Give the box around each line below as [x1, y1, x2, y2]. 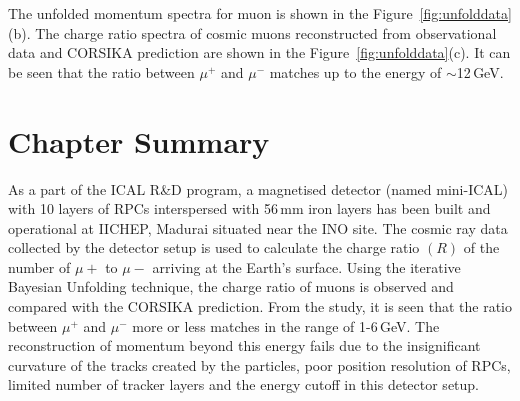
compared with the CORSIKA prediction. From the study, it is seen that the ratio [8, 296, 513, 317]
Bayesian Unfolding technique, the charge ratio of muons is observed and [8, 276, 454, 297]
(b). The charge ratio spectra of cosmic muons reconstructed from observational [8, 22, 497, 43]
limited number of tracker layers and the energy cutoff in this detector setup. [8, 374, 480, 395]
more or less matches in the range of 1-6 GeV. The [132, 315, 440, 336]
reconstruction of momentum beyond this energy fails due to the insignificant [8, 335, 481, 356]
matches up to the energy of [269, 61, 442, 82]
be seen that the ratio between [8, 61, 195, 82]
